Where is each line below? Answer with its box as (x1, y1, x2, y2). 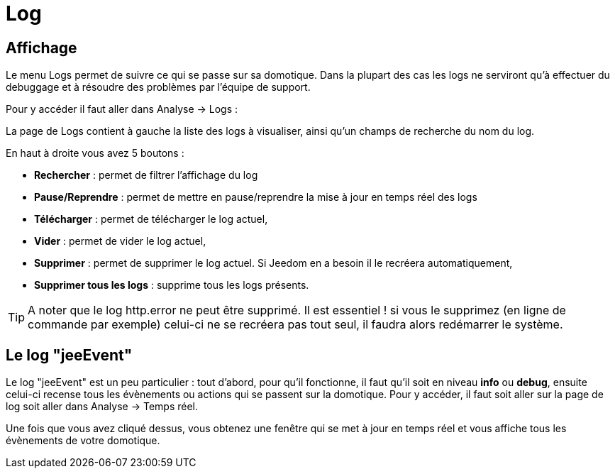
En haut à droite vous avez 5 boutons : (6, 147, 184, 160)
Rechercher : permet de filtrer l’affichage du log (34, 169, 258, 182)
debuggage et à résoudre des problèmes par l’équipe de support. (6, 81, 311, 94)
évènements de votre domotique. (6, 434, 160, 447)
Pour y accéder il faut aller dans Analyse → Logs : (6, 103, 238, 116)
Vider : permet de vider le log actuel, (34, 235, 206, 248)
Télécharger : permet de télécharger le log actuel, (34, 213, 268, 226)
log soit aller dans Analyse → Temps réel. (6, 400, 199, 413)
